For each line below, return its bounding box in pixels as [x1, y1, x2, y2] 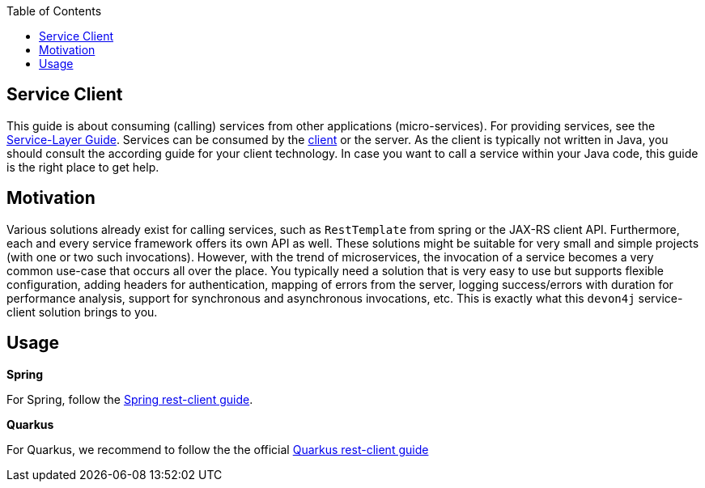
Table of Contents [6, 4, 102, 18]
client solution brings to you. [6, 304, 158, 319]
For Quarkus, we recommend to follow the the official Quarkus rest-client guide [6, 442, 429, 456]
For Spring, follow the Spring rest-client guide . [6, 392, 253, 406]
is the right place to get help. [6, 159, 159, 174]
